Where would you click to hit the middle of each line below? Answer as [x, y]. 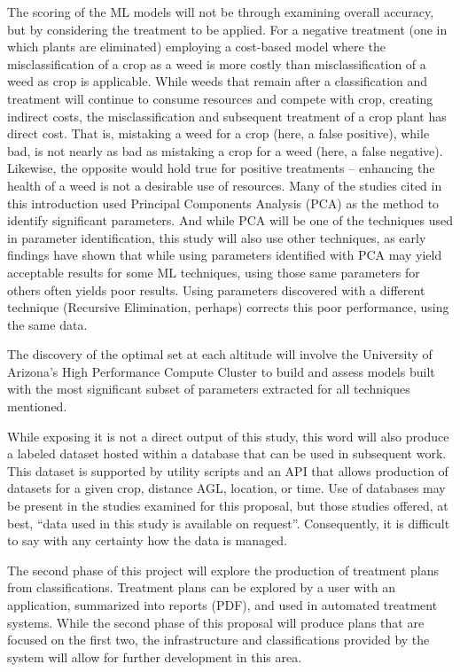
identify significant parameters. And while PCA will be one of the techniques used [230, 220]
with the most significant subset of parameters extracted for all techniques [209, 389]
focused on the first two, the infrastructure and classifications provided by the [218, 640]
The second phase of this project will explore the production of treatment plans [223, 570]
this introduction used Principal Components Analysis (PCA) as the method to [223, 203]
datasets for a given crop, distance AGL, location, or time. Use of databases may [226, 488]
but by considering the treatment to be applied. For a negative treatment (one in [227, 29]
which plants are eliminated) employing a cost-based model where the [196, 47]
